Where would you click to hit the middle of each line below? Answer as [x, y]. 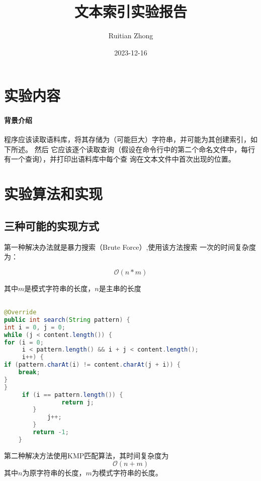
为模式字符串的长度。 [127, 473]
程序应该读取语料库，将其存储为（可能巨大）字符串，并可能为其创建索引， [127, 139]
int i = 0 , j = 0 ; [35, 327]
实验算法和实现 [54, 194]
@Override [20, 313]
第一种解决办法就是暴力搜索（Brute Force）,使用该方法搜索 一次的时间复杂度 [130, 247]
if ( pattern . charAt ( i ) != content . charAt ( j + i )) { [93, 365]
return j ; [78, 402]
